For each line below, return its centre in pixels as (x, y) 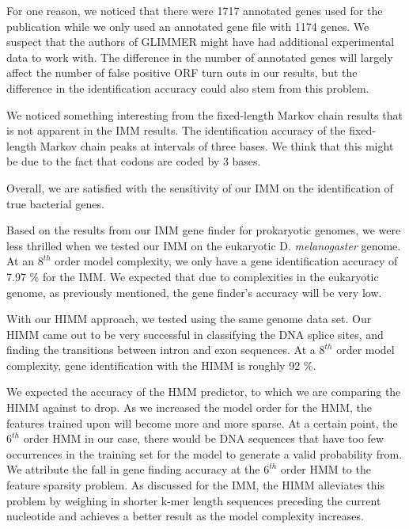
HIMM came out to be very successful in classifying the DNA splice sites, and (195, 334)
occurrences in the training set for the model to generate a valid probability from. (204, 453)
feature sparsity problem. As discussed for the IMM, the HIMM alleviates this (195, 485)
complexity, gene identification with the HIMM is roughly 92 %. (161, 365)
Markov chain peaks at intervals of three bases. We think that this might (217, 145)
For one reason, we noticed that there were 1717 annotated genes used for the (195, 10)
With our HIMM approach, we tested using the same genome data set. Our (189, 319)
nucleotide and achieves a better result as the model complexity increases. (185, 516)
